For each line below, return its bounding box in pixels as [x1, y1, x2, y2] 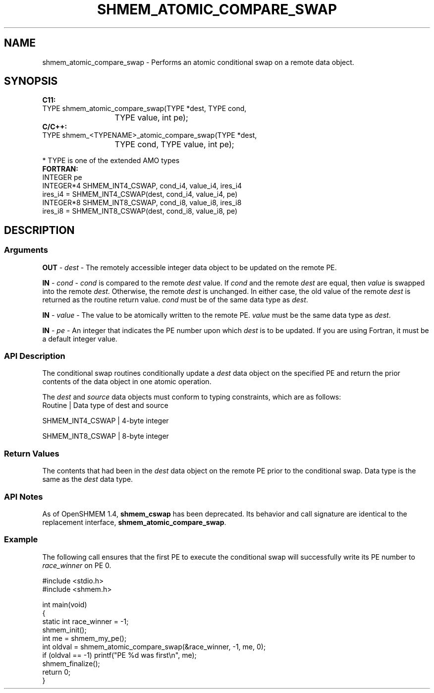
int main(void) [42, 600, 87, 609]
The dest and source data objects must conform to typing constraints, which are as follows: [42, 393, 341, 402]
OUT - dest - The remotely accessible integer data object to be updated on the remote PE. [42, 263, 337, 272]
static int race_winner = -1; [42, 617, 129, 626]
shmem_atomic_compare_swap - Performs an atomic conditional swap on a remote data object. [42, 58, 354, 66]
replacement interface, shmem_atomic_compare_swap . [42, 518, 226, 526]
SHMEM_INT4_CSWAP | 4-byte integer [42, 416, 169, 425]
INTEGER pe [42, 173, 82, 182]
